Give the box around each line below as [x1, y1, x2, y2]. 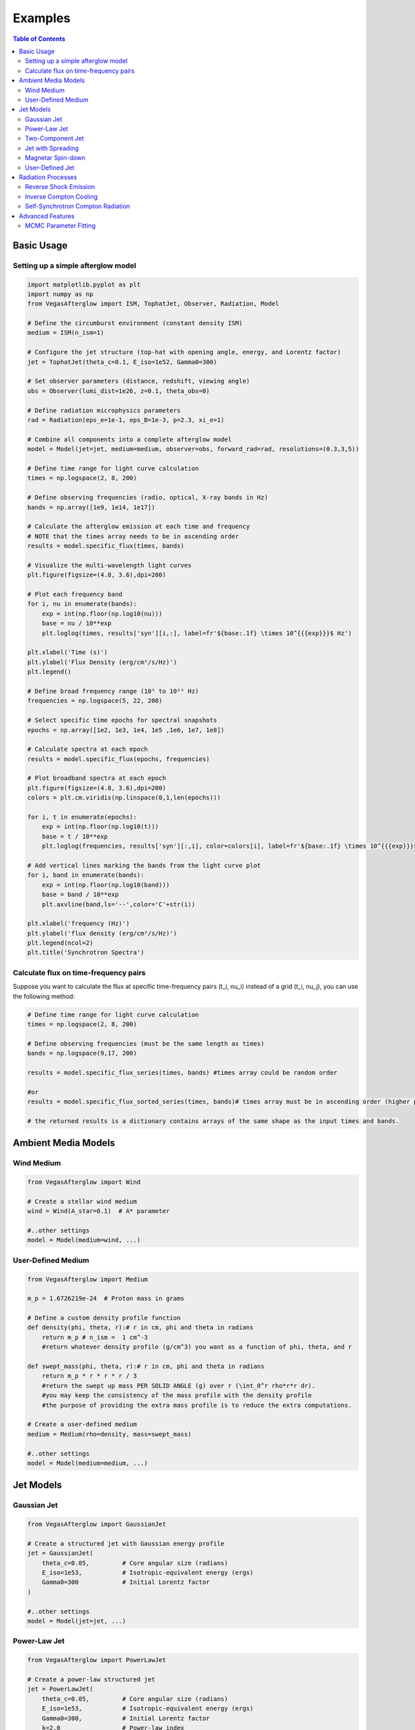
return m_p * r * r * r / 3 [41, 1372, 138, 1380]
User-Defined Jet [25, 163, 75, 172]
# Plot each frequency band [27, 590, 122, 599]
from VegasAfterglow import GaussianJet [27, 1520, 166, 1529]
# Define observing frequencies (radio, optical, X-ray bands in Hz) [27, 493, 268, 502]
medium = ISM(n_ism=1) [27, 329, 104, 337]
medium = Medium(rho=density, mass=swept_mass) [27, 1430, 192, 1438]
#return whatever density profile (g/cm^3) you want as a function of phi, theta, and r [41, 1343, 352, 1351]
